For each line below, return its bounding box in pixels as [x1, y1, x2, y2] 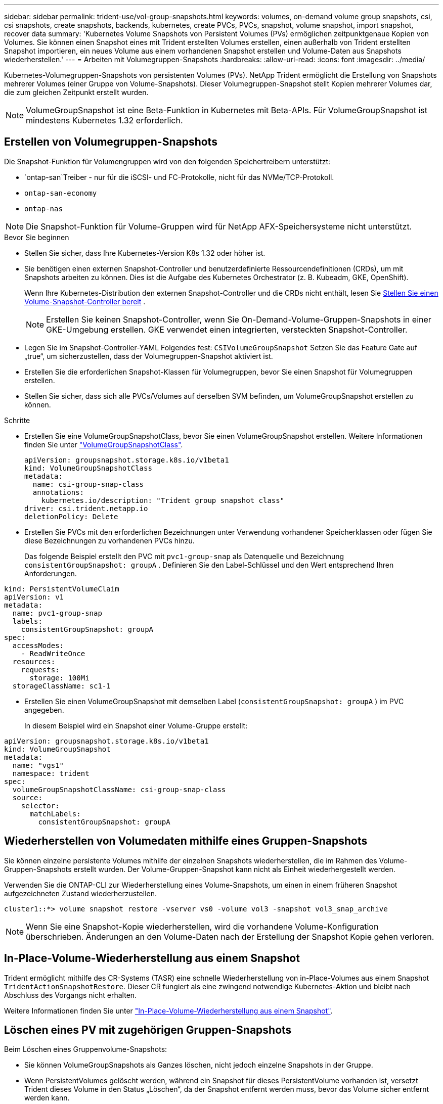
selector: [21, 801, 60, 810]
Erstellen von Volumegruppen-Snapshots [4, 135, 217, 149]
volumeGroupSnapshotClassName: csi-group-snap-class [12, 785, 226, 794]
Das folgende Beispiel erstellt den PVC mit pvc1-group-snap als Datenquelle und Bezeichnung [24, 551, 344, 561]
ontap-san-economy [24, 189, 97, 197]
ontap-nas [24, 204, 63, 213]
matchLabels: [29, 809, 81, 818]
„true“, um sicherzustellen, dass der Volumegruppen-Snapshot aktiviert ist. [24, 351, 273, 360]
